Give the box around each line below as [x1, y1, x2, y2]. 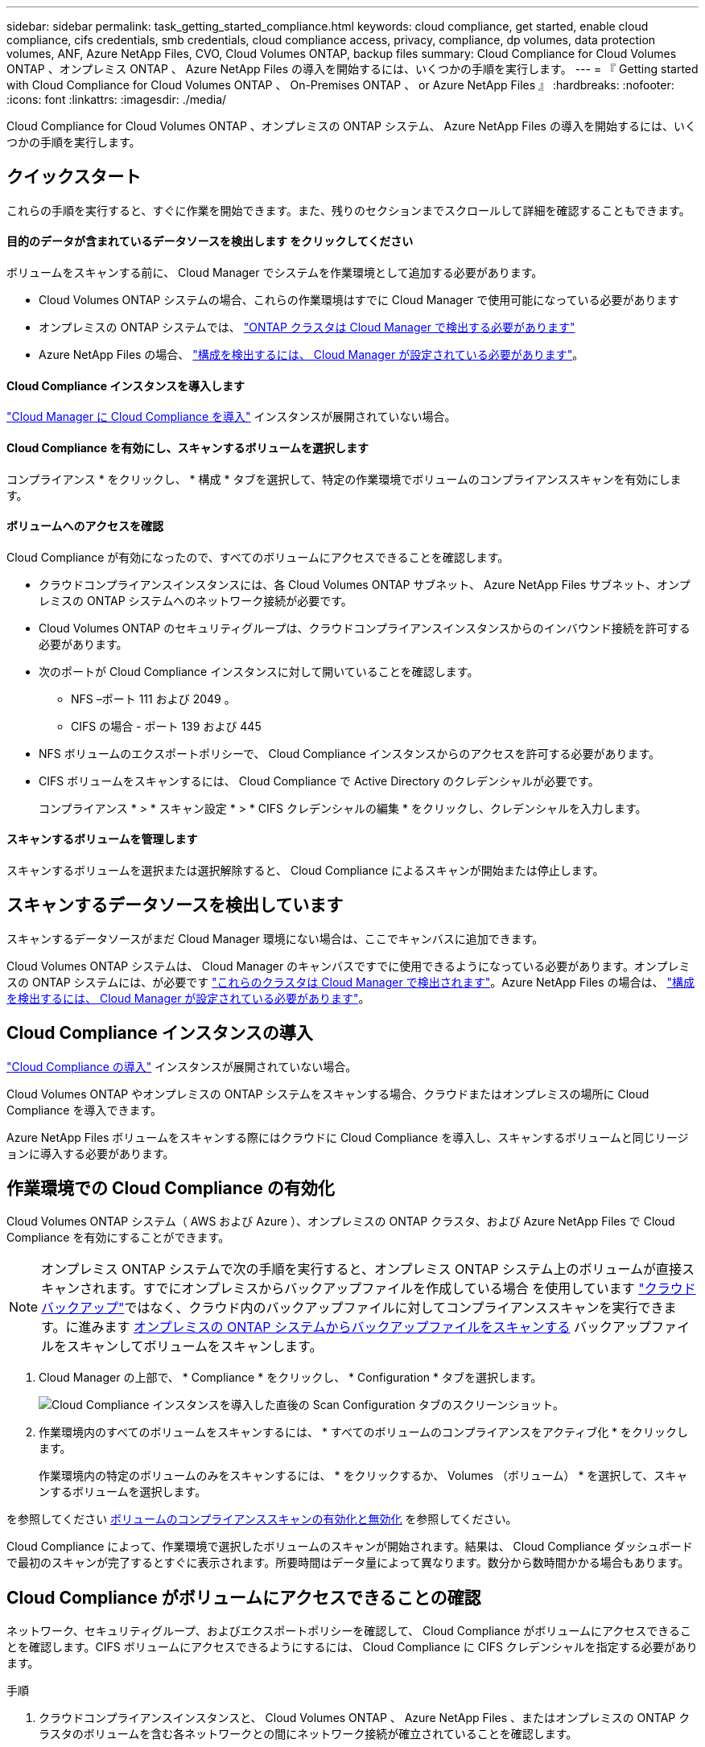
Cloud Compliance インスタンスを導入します [6, 378, 245, 393]
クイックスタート [6, 167, 142, 187]
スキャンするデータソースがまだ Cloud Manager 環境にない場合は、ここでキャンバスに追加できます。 [6, 931, 544, 946]
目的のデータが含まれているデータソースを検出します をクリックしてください [6, 234, 414, 249]
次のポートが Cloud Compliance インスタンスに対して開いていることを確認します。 [39, 664, 479, 678]
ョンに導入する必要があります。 [6, 1146, 175, 1160]
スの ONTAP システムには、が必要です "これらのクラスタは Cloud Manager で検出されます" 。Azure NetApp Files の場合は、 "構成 [6, 974, 695, 989]
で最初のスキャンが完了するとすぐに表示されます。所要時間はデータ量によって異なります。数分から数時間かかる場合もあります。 [6, 1555, 690, 1570]
